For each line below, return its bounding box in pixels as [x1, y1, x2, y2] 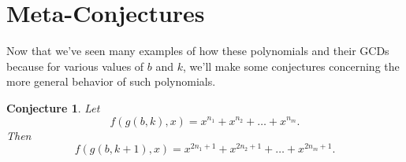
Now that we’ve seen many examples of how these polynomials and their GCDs [6, 42, 389, 59]
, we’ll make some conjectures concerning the [183, 57, 400, 74]
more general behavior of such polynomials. [6, 73, 216, 90]
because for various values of [6, 57, 144, 74]
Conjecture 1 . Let [6, 99, 100, 116]
